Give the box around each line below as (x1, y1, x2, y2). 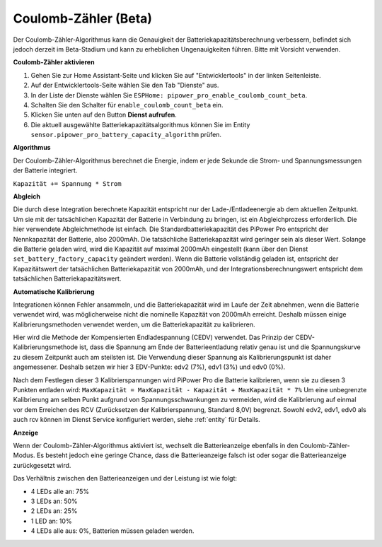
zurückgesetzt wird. (13, 461, 71, 469)
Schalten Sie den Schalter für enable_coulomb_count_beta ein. (30, 100, 224, 109)
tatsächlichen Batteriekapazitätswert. (13, 274, 122, 283)
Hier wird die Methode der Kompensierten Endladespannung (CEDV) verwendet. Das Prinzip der (13, 333, 294, 342)
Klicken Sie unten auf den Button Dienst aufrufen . (30, 110, 177, 119)
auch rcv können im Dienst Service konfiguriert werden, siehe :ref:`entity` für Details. (13, 416, 261, 424)
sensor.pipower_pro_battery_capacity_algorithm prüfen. (30, 131, 222, 139)
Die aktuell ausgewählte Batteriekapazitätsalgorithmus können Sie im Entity (30, 120, 250, 129)
